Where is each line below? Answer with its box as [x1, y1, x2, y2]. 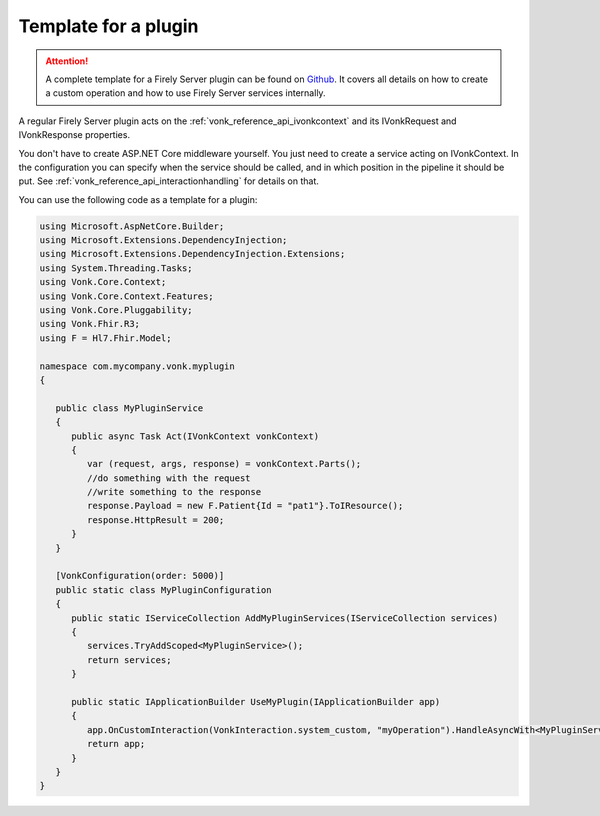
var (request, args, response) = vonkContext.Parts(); [86, 458, 362, 470]
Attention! [45, 55, 89, 67]
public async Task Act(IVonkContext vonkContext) [71, 430, 320, 442]
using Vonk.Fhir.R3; [39, 318, 140, 330]
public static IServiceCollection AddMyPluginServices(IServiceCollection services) [71, 612, 499, 624]
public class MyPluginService [55, 402, 204, 414]
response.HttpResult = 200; [86, 514, 225, 525]
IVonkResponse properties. [18, 129, 130, 141]
